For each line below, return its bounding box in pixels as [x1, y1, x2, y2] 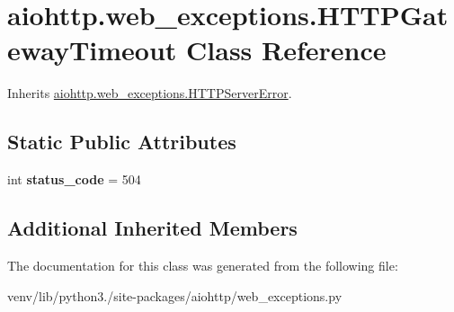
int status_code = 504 [7, 170, 141, 189]
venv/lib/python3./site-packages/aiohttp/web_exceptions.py [7, 286, 343, 305]
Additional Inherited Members [7, 214, 298, 242]
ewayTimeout [7, 31, 177, 68]
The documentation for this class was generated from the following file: [7, 255, 398, 274]
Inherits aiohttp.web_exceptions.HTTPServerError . [7, 84, 292, 103]
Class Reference [186, 31, 387, 68]
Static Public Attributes [7, 128, 236, 156]
